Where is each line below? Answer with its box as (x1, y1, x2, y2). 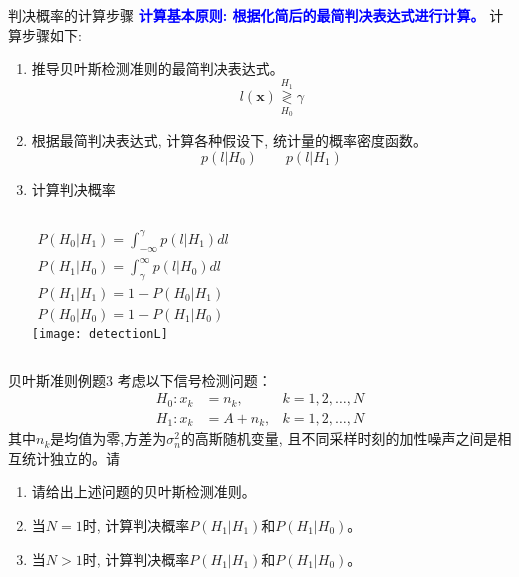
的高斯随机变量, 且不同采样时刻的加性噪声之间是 (180, 428, 498, 449)
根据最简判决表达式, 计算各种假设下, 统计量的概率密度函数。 (31, 130, 427, 151)
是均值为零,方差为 (50, 428, 167, 449)
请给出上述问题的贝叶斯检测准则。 (31, 481, 256, 502)
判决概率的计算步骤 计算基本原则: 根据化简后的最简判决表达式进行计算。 (8, 5, 485, 25)
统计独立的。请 (21, 447, 120, 468)
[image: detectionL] (31, 326, 168, 341)
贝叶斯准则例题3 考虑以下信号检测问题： (8, 369, 272, 390)
